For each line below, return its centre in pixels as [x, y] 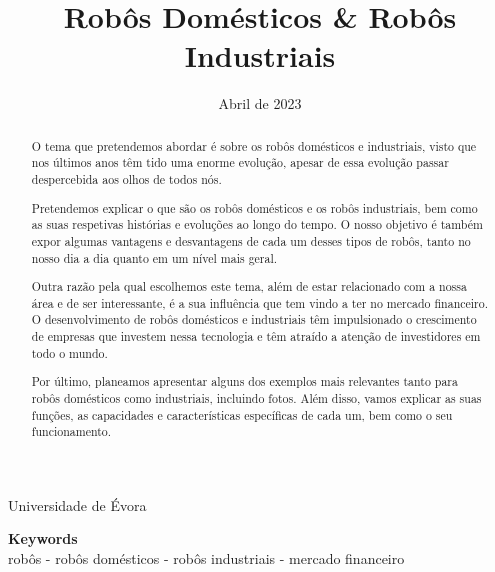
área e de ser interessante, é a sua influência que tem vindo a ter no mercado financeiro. [260, 302]
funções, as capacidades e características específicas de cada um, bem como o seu [242, 414]
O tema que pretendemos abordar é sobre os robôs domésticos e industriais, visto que [254, 145]
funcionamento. [71, 431]
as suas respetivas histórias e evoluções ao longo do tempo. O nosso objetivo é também [257, 224]
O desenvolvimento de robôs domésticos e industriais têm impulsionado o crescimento [254, 319]
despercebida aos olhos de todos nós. [126, 179]
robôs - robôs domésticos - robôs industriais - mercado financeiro [206, 558]
